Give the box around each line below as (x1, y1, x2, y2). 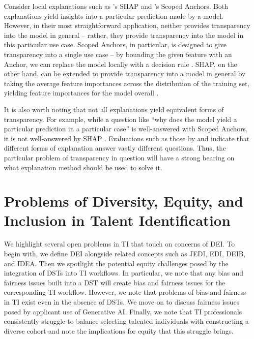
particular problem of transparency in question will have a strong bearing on (4, 152, 235, 162)
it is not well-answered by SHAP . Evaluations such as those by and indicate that (4, 133, 250, 143)
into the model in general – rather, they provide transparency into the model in (4, 30, 244, 40)
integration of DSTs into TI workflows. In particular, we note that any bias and (4, 268, 244, 278)
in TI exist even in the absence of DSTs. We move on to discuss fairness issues (4, 296, 239, 307)
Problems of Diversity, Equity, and (4, 191, 243, 211)
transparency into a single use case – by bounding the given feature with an (4, 49, 232, 59)
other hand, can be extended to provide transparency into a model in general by (4, 68, 246, 79)
